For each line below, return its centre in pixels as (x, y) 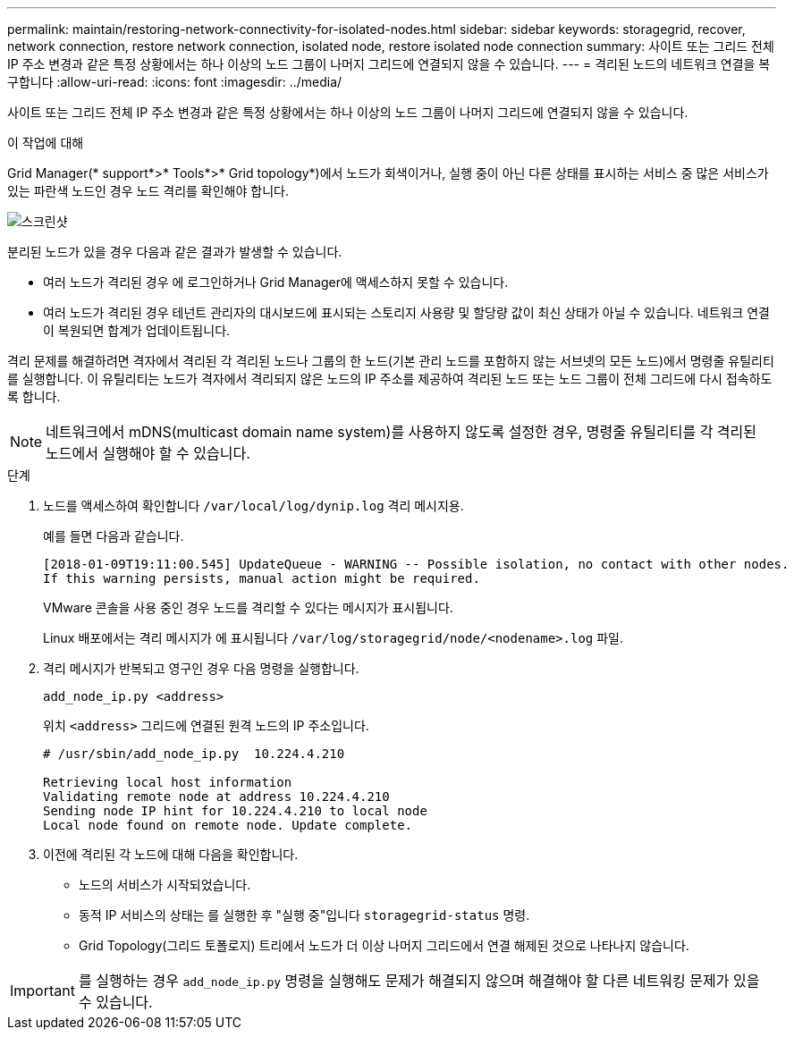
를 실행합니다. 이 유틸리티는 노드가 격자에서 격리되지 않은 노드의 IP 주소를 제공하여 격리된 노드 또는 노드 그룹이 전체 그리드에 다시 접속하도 (390, 379)
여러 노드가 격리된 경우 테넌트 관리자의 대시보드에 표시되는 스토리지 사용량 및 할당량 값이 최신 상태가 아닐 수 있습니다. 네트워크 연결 (407, 312)
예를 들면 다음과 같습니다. (114, 536)
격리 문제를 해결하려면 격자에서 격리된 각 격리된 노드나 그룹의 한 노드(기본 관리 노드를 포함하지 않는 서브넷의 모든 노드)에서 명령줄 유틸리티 (391, 361)
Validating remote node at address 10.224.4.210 (216, 797)
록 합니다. (34, 396)
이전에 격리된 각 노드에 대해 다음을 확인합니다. (171, 854)
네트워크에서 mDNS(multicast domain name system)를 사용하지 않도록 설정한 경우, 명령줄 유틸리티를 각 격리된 (401, 432)
